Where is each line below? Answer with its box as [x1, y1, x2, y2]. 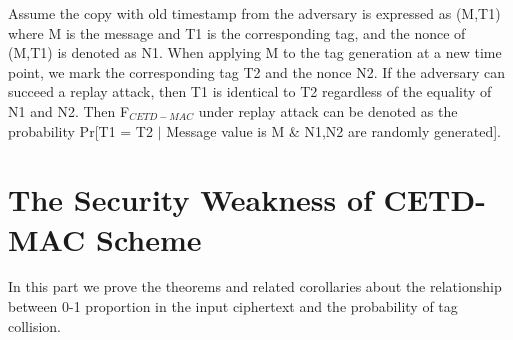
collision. [8, 315, 61, 336]
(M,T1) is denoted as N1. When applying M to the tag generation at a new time [8, 42, 502, 63]
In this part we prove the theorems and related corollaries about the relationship [8, 276, 502, 297]
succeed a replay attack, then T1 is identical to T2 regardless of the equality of [8, 81, 492, 102]
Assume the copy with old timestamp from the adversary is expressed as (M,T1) [8, 3, 501, 23]
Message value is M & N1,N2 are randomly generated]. [166, 120, 501, 141]
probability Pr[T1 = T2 [8, 120, 153, 141]
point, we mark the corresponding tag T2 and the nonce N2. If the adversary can [8, 61, 505, 82]
